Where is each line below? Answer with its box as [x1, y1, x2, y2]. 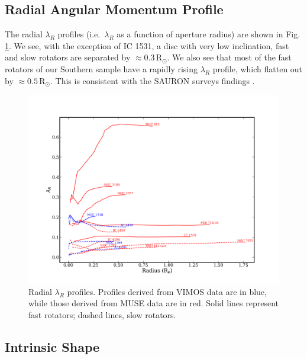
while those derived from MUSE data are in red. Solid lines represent [28, 297, 279, 309]
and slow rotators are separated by [5, 51, 131, 63]
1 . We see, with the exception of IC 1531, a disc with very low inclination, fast [5, 39, 289, 52]
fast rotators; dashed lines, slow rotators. [28, 308, 176, 320]
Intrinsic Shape [5, 337, 100, 355]
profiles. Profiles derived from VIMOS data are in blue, [67, 285, 267, 297]
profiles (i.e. [57, 28, 101, 40]
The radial [5, 28, 43, 40]
